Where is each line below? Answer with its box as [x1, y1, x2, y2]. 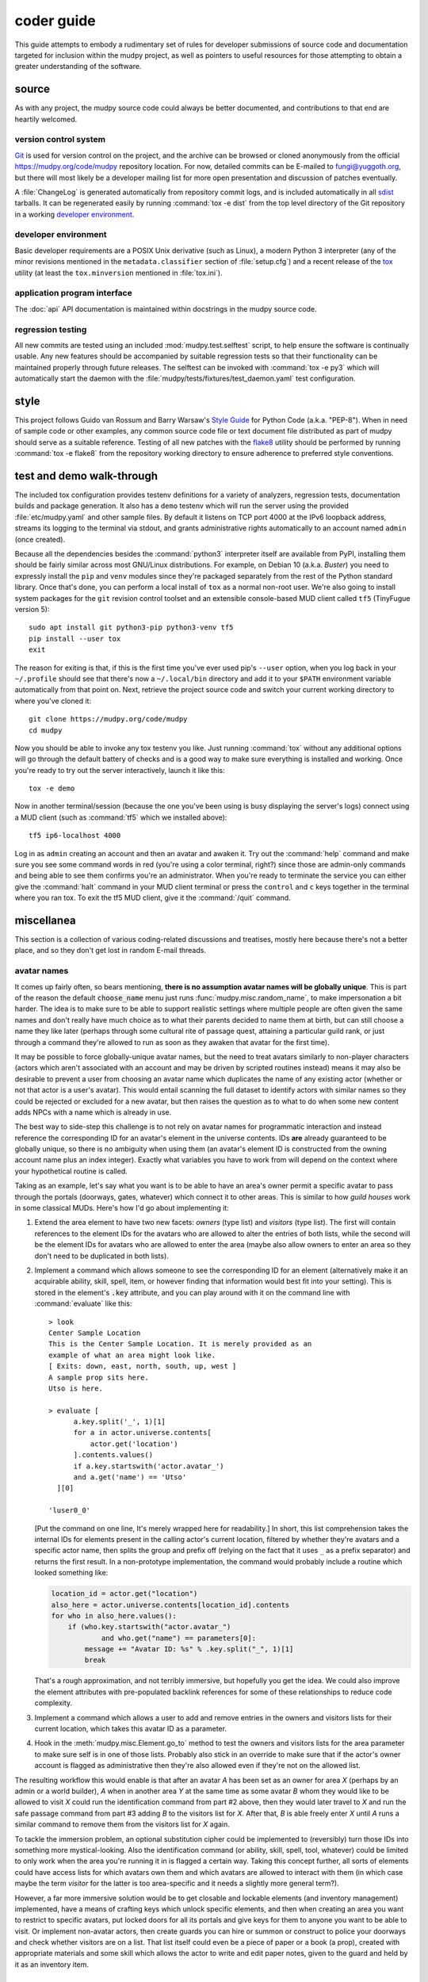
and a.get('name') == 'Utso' [73, 1473, 187, 1482]
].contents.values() [73, 1451, 154, 1460]
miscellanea [14, 914, 77, 927]
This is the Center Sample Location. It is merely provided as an [48, 1340, 312, 1349]
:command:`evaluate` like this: [34, 1299, 132, 1308]
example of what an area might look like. [48, 1350, 216, 1360]
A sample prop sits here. [48, 1372, 150, 1382]
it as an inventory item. [14, 1959, 90, 1969]
